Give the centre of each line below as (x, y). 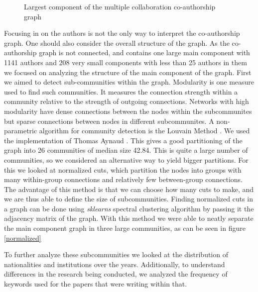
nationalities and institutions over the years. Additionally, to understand (115, 264)
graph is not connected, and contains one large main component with (144, 52)
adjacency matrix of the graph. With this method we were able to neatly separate (129, 218)
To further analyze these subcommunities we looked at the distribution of (116, 254)
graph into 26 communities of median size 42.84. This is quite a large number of (126, 150)
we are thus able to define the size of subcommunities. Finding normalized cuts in (129, 199)
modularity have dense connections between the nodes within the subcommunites (128, 111)
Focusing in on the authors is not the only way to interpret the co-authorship (122, 33)
